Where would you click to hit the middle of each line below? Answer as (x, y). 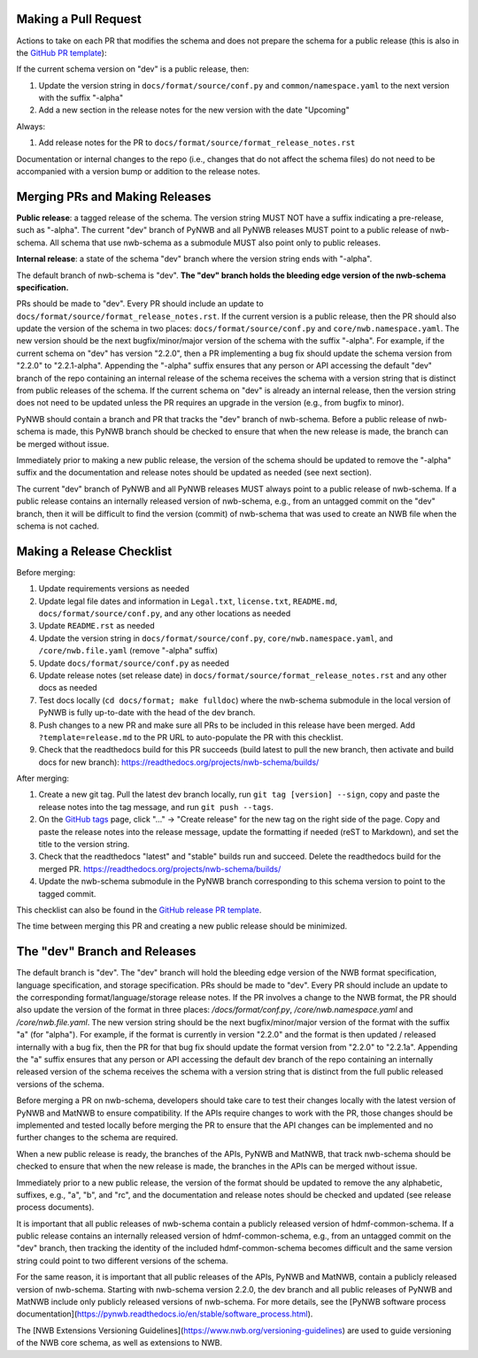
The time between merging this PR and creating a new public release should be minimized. (182, 926)
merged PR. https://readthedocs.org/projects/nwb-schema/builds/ (160, 868)
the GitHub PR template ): (62, 52)
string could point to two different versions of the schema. (123, 1261)
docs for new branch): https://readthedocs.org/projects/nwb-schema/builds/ (179, 762)
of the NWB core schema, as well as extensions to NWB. (119, 1343)
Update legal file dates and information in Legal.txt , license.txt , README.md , (188, 601)
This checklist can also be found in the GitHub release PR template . (139, 910)
